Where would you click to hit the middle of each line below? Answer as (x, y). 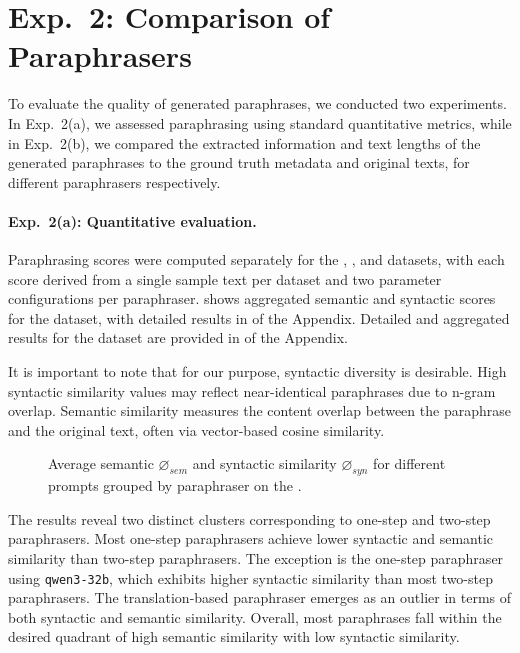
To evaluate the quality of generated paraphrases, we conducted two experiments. (257, 103)
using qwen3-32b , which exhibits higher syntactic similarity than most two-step (250, 577)
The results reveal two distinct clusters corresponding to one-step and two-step (249, 518)
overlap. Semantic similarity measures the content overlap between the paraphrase (259, 410)
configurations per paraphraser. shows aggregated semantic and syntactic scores (252, 298)
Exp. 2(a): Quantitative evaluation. (132, 220)
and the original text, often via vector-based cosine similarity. (196, 429)
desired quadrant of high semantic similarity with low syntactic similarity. (234, 636)
